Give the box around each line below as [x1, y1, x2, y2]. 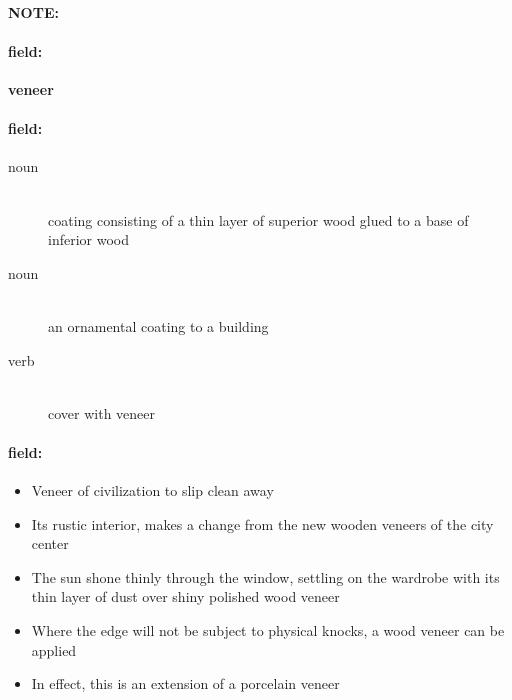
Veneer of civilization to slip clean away [31, 480, 274, 501]
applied [31, 639, 77, 660]
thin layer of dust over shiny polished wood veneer [31, 586, 340, 607]
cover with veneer [48, 402, 156, 423]
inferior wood [48, 229, 129, 250]
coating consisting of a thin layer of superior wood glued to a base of [48, 209, 469, 230]
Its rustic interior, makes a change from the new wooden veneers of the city [31, 513, 494, 534]
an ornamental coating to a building [48, 315, 269, 336]
